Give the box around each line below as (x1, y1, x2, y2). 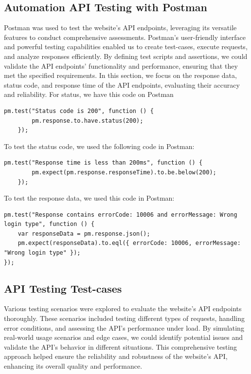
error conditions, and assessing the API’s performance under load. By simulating (4, 322, 244, 333)
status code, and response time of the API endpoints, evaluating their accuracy (4, 79, 240, 90)
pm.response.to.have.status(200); (32, 117, 143, 124)
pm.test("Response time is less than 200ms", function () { (4, 159, 203, 167)
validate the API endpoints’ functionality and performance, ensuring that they (4, 60, 238, 71)
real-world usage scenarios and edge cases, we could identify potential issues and (4, 332, 243, 342)
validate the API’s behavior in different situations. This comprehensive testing (4, 341, 237, 352)
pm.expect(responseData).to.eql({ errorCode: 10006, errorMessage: (18, 240, 241, 247)
